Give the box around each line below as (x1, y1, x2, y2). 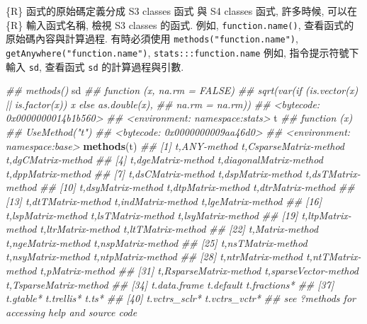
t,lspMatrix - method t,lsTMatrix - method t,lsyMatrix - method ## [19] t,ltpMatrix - (6, 207, 351, 222)
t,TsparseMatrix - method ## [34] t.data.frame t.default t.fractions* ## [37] (6, 277, 334, 291)
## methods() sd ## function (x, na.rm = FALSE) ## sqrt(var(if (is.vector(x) (6, 83, 358, 98)
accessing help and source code (6, 304, 137, 319)
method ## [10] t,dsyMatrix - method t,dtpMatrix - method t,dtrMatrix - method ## (6, 180, 355, 195)
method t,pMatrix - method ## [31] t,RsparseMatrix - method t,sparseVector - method (6, 262, 358, 277)
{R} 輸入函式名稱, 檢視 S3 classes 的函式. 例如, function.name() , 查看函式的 (6, 17, 354, 32)
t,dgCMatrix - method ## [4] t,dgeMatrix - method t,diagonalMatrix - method (6, 152, 323, 167)
